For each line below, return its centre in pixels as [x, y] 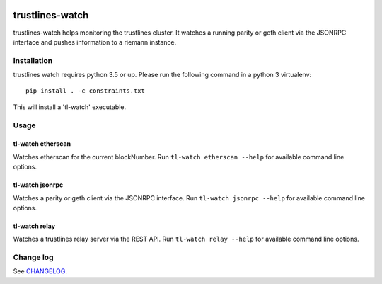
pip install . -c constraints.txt [85, 91]
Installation [33, 60]
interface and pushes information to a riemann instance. [95, 42]
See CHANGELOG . [40, 271]
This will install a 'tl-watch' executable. [70, 107]
